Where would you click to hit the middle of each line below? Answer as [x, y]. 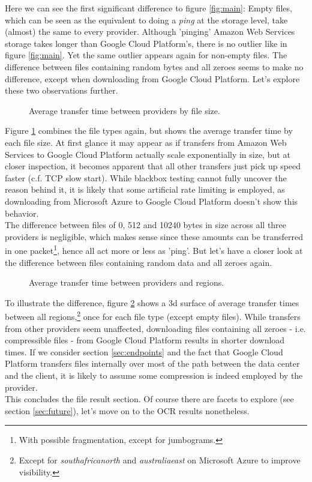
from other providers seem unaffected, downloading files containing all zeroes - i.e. [155, 328]
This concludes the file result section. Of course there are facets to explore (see [149, 399]
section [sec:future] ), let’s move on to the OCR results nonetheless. [127, 410]
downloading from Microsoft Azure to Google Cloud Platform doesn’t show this [151, 201]
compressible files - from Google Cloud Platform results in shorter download [145, 340]
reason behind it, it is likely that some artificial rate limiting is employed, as [145, 189]
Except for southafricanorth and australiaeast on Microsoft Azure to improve [160, 459]
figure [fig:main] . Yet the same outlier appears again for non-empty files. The [146, 55]
